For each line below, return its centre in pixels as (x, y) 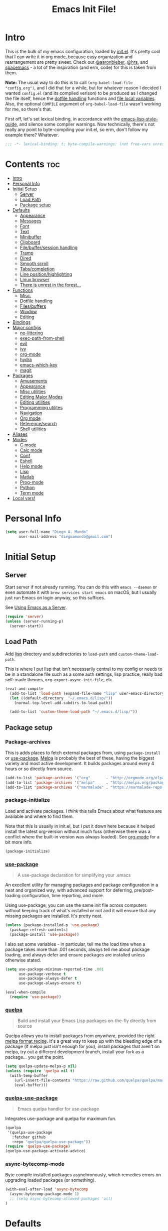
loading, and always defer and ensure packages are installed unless (75, 954)
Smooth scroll (34, 263)
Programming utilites (41, 407)
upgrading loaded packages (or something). (50, 1180)
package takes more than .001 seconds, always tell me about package (77, 949)
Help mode (31, 466)
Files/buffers (33, 306)
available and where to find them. (39, 816)
